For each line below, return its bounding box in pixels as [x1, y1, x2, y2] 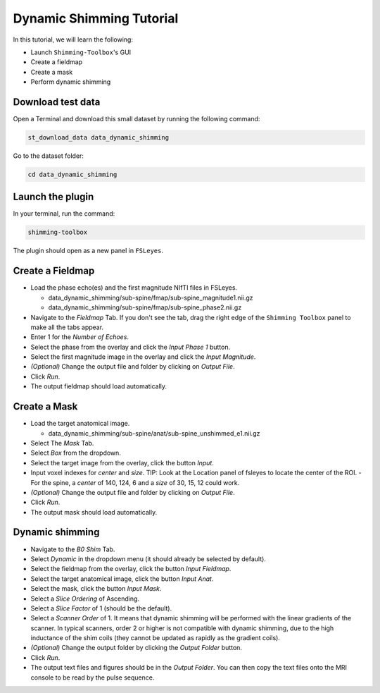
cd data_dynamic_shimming [27, 170, 118, 178]
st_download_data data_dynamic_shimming [27, 134, 169, 141]
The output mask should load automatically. [30, 508, 158, 516]
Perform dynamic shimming [30, 78, 111, 86]
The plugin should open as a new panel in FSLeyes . [13, 247, 163, 255]
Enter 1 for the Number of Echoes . [30, 333, 129, 341]
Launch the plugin [13, 191, 94, 203]
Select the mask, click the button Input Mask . [30, 584, 162, 593]
